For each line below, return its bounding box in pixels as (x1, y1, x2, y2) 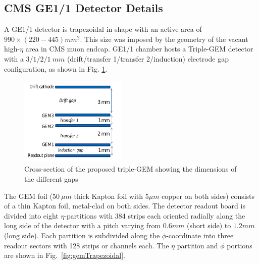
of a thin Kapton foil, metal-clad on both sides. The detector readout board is (4, 200, 245, 211)
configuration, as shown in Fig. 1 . (4, 63, 108, 74)
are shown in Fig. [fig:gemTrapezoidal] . (4, 250, 125, 260)
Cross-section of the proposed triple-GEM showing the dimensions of (24, 164, 237, 174)
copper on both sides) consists (162, 190, 255, 201)
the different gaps (24, 173, 78, 184)
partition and (177, 240, 218, 250)
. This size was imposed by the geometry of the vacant (80, 33, 248, 44)
